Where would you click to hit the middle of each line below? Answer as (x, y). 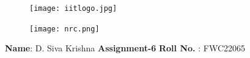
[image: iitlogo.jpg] (73, 8)
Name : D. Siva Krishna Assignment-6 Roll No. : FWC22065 (125, 48)
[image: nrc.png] (64, 29)
